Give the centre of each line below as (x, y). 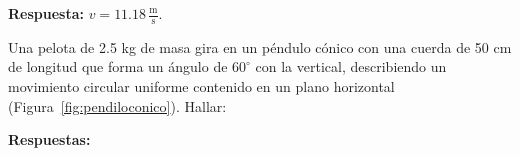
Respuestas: (49, 139)
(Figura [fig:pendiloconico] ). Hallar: (117, 105)
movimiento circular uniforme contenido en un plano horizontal (201, 86)
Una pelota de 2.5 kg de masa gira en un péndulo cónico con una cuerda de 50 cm (260, 46)
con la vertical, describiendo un (351, 66)
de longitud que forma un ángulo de (118, 66)
